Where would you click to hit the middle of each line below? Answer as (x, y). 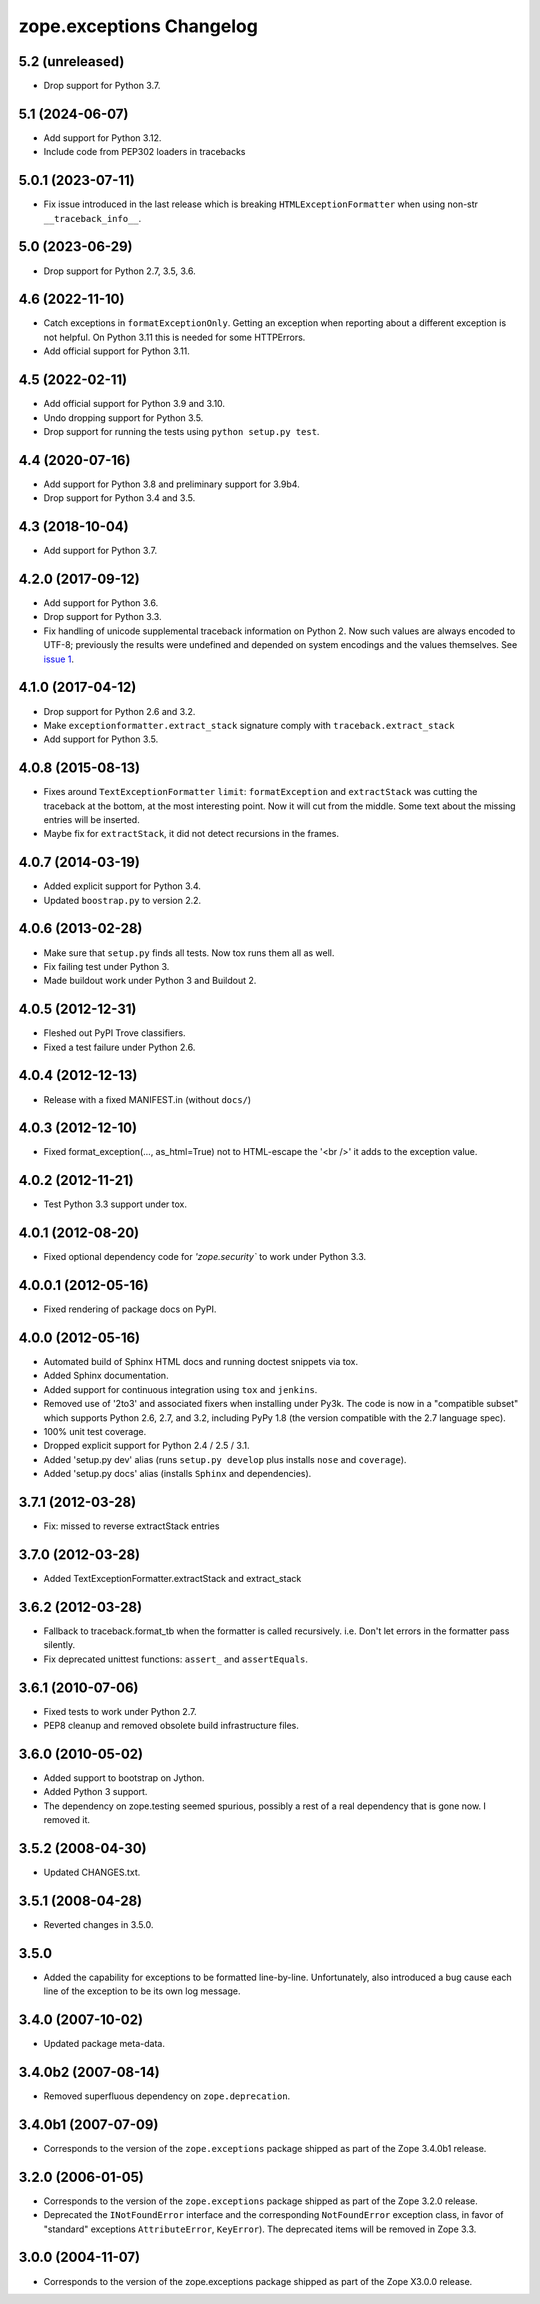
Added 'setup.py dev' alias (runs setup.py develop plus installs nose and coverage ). (225, 1459)
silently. (59, 1645)
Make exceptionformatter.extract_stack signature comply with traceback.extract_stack (249, 725)
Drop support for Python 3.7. (102, 86)
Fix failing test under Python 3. (106, 966)
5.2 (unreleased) (71, 61)
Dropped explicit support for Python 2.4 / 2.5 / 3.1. (146, 1446)
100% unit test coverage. (95, 1432)
